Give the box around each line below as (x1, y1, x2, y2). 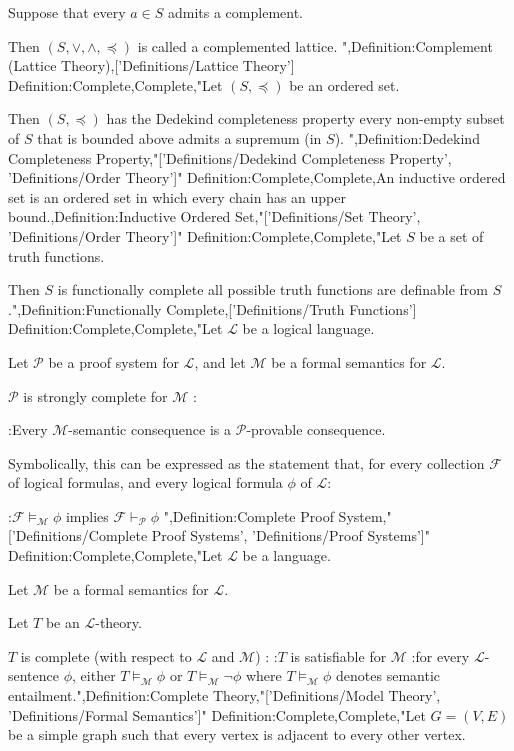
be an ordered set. (289, 74, 400, 95)
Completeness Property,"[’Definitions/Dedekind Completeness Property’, (8, 147, 452, 168)
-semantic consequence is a (68, 419, 232, 440)
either (80, 665, 116, 686)
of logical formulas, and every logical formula (8, 472, 283, 493)
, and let (194, 351, 246, 372)
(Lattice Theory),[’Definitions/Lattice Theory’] (8, 55, 295, 76)
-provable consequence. (246, 419, 386, 440)
